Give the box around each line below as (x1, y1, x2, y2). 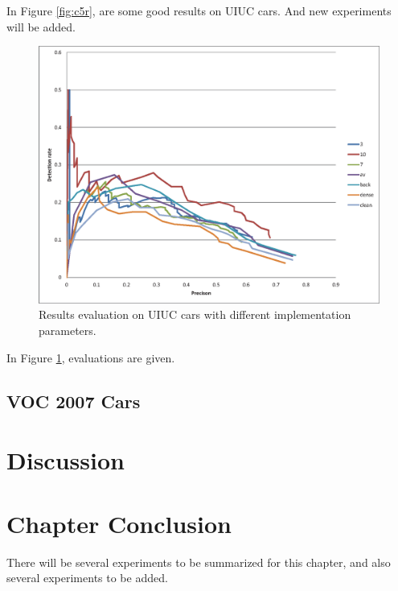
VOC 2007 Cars (6, 388, 141, 413)
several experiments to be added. (6, 569, 168, 586)
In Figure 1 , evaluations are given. (6, 349, 175, 366)
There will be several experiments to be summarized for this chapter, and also (6, 553, 391, 570)
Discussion (6, 444, 125, 477)
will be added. (6, 18, 76, 35)
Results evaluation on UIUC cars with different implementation (39, 306, 351, 323)
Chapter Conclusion (6, 506, 232, 539)
